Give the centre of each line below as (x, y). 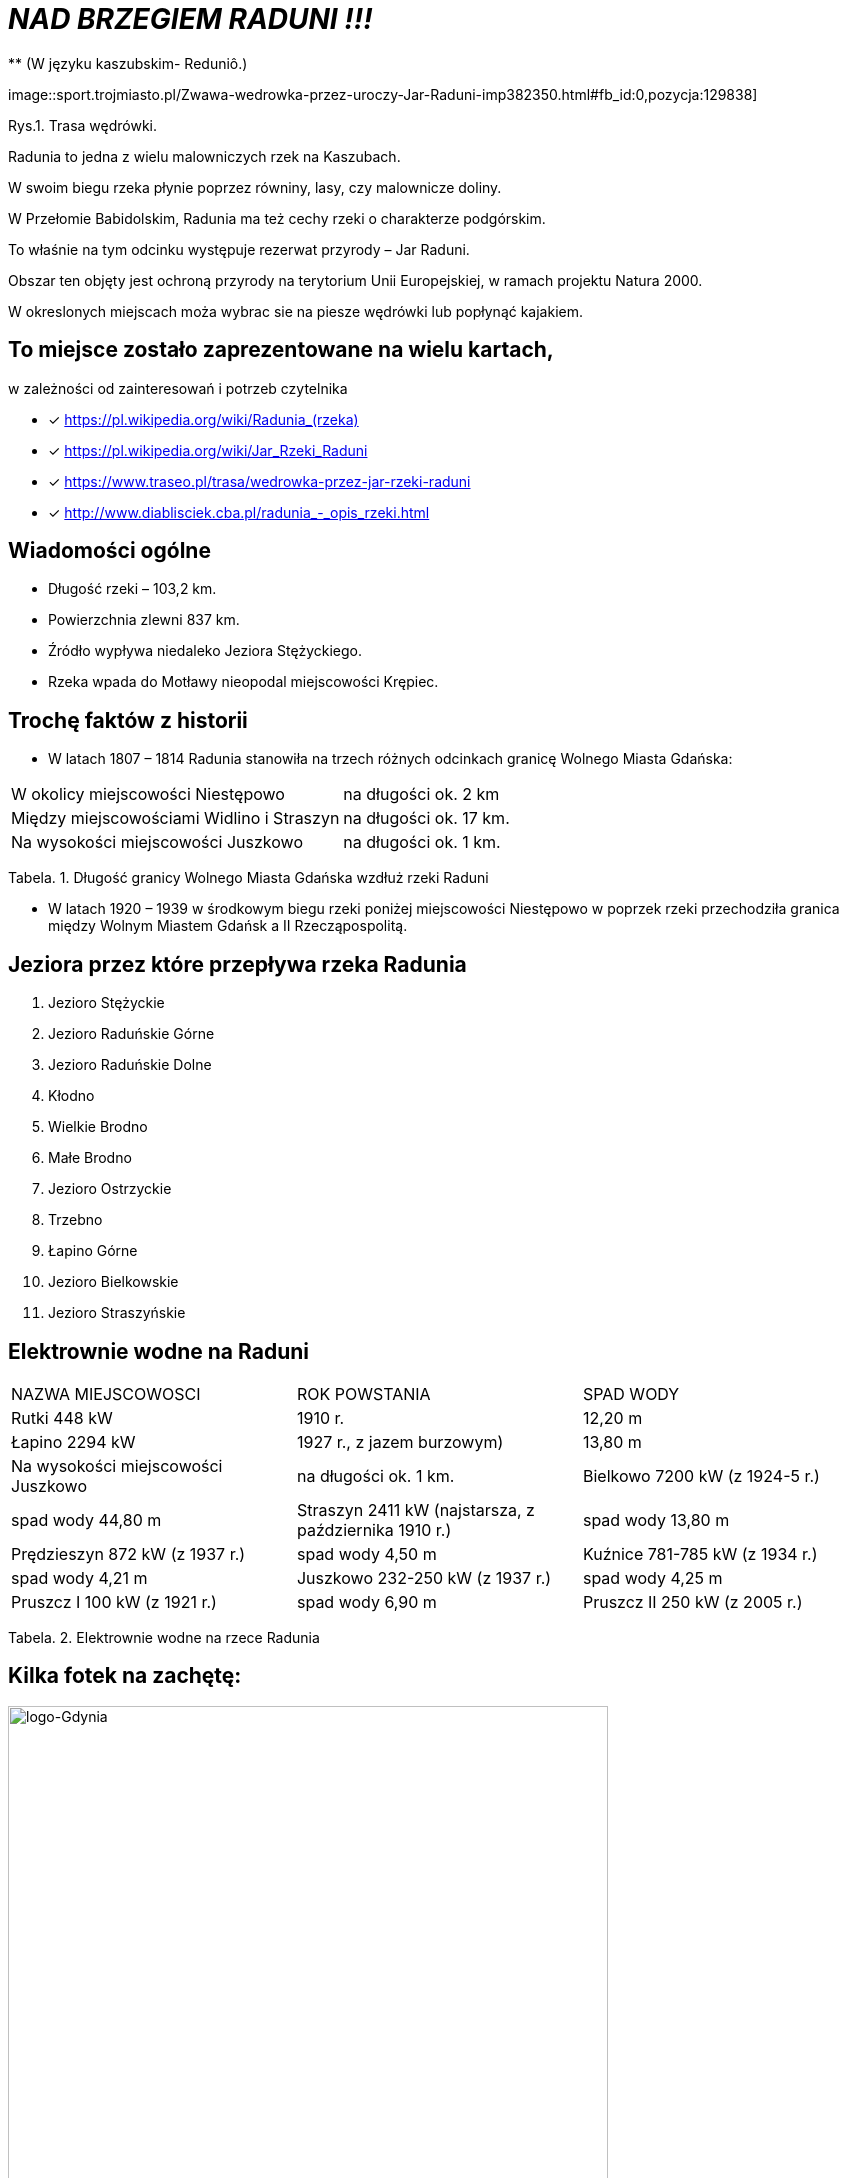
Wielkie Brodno (98, 1127)
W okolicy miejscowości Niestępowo (148, 794)
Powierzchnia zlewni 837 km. (144, 620)
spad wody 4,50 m (366, 1553)
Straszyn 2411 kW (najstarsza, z (415, 1509)
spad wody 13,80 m (656, 1519)
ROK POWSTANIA (363, 1393)
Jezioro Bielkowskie (113, 1282)
